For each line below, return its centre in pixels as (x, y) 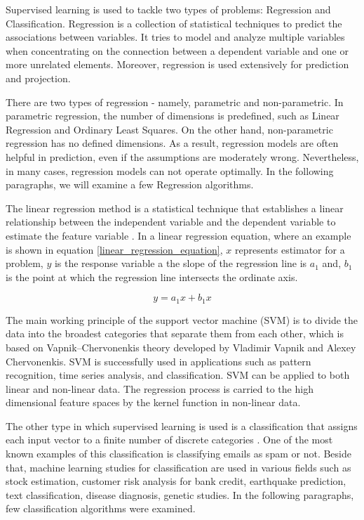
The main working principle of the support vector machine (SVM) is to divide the (182, 319)
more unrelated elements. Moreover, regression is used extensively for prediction (177, 64)
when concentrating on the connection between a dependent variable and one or (177, 50)
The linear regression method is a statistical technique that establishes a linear (175, 208)
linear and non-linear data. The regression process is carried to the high (160, 388)
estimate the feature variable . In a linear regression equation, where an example (178, 235)
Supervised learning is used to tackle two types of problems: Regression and (168, 9)
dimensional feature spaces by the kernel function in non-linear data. (153, 402)
